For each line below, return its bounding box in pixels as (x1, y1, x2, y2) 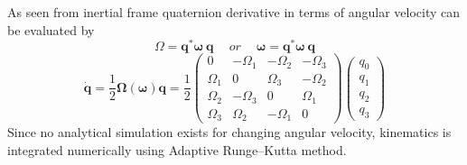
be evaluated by (7, 20, 95, 39)
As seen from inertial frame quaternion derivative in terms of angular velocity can (7, 3, 461, 21)
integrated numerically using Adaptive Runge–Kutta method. (7, 140, 347, 159)
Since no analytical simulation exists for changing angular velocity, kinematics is (7, 123, 452, 142)
